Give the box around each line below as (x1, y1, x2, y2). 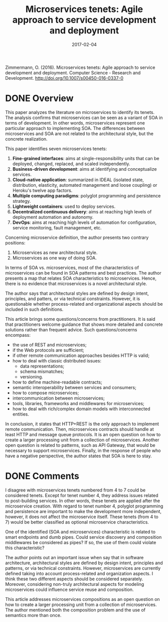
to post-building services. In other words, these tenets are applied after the (5, 497, 160, 504)
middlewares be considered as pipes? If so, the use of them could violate (5, 539, 156, 545)
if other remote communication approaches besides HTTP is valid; (12, 352, 149, 358)
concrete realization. (5, 136, 48, 142)
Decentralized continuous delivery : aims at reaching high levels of (12, 208, 152, 214)
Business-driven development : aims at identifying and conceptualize (12, 166, 157, 172)
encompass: (5, 332, 31, 338)
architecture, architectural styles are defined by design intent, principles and (5, 560, 163, 566)
